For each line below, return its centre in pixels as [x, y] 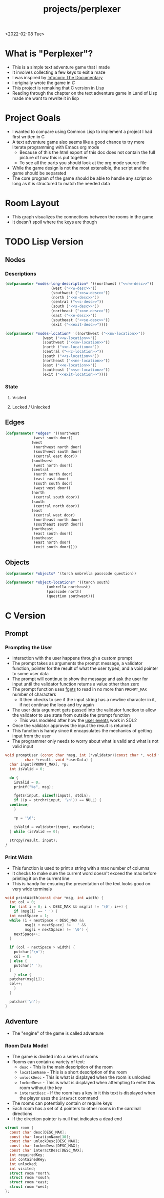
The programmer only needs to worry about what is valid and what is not [85, 741]
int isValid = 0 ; [27, 769]
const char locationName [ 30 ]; [40, 1137]
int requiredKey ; [27, 1155]
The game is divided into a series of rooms [55, 1056]
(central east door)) [55, 456]
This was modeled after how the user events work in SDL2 [78, 720]
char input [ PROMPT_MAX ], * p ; [39, 765]
